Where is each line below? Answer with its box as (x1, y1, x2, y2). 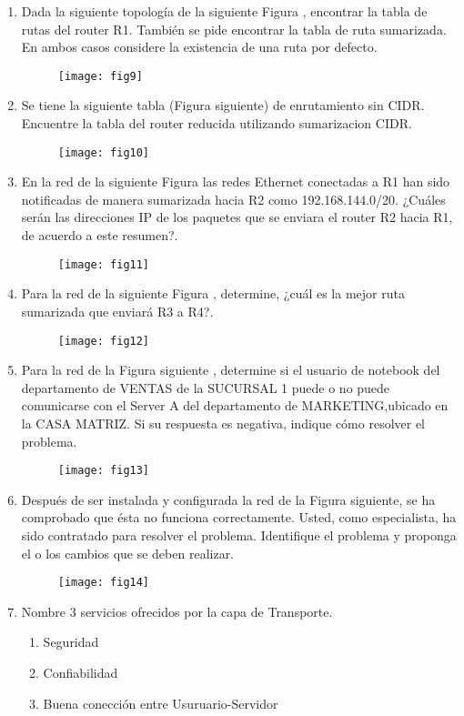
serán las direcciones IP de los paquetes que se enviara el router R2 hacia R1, (21, 207, 453, 227)
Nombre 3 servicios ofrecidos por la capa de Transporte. (21, 601, 333, 620)
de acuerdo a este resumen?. (21, 226, 178, 245)
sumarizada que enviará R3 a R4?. (21, 301, 214, 320)
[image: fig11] (57, 257, 150, 271)
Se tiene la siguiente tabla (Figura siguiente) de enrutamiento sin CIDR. (21, 96, 425, 115)
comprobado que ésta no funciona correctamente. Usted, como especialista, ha (21, 508, 457, 527)
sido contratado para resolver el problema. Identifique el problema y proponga (21, 525, 457, 544)
